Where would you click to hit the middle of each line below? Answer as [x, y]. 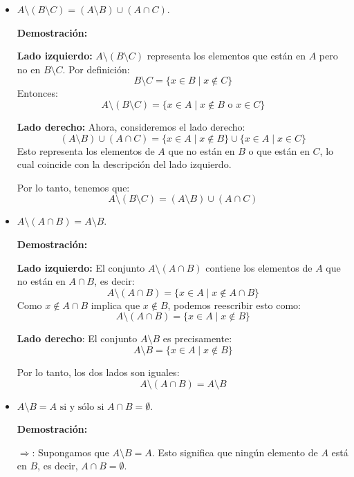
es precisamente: [197, 338]
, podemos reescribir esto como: [234, 305]
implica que [115, 305]
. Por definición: [96, 69]
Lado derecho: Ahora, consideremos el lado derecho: [131, 126]
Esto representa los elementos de [86, 150]
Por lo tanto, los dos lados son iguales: [98, 372]
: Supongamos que [71, 452]
